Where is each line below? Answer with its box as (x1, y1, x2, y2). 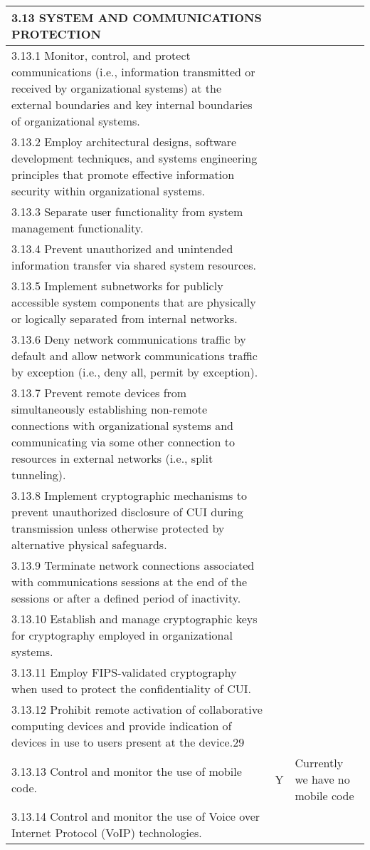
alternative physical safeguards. (11, 536, 167, 553)
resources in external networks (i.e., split (11, 450, 213, 466)
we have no (295, 771, 350, 787)
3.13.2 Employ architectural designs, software (11, 133, 237, 150)
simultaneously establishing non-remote (11, 401, 208, 417)
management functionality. (11, 220, 144, 236)
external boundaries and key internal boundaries (11, 96, 253, 113)
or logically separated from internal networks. (11, 310, 238, 327)
